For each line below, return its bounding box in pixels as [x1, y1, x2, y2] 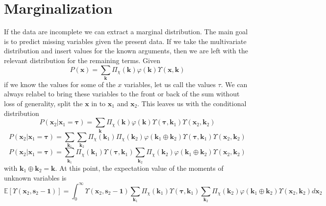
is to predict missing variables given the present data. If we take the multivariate [4, 36, 247, 46]
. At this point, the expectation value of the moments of [55, 163, 224, 173]
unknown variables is [4, 172, 67, 183]
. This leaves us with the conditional [137, 98, 247, 109]
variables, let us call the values [124, 79, 216, 89]
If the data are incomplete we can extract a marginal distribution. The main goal [4, 26, 248, 37]
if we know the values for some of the [4, 79, 116, 89]
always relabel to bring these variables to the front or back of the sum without [4, 89, 240, 99]
